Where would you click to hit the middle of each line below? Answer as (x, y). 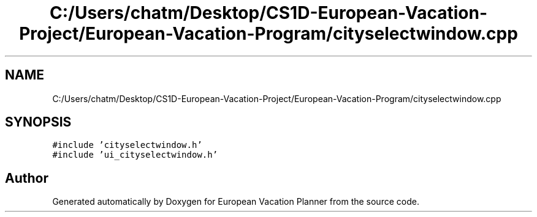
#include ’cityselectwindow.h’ (127, 145)
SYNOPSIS (38, 122)
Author (27, 178)
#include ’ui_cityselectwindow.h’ (135, 155)
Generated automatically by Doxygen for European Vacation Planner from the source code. (236, 202)
